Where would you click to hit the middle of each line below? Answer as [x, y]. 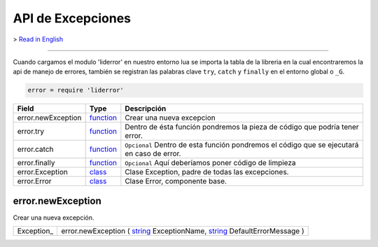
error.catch [35, 149]
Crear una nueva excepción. [54, 218]
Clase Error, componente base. [176, 181]
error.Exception [42, 172]
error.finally [36, 163]
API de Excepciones [72, 18]
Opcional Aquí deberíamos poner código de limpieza [211, 163]
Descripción [146, 108]
